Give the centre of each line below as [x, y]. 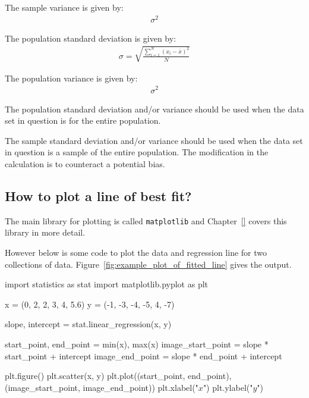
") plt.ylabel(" [228, 387]
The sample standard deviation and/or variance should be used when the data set [154, 140]
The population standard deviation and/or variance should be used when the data [154, 109]
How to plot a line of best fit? [98, 195]
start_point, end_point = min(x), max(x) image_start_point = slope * [137, 344]
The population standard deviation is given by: [91, 38]
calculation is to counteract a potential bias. [85, 163]
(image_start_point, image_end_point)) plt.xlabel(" [102, 387]
